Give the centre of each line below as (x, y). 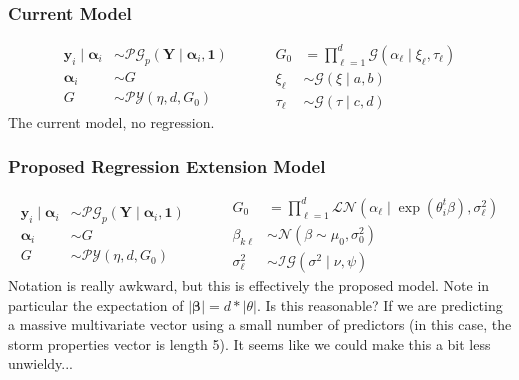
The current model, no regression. (111, 121)
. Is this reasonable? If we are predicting (380, 304)
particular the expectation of (96, 304)
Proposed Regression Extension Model (167, 166)
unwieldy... (40, 363)
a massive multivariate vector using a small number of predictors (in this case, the (260, 324)
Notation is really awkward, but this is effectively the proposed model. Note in (249, 285)
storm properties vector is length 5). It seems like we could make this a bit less (249, 343)
